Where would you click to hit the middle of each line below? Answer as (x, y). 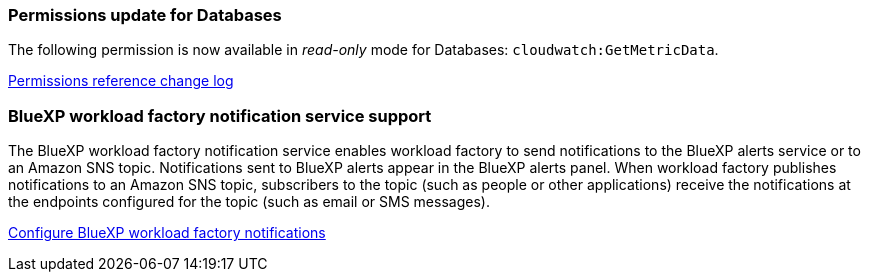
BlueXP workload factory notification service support (220, 115)
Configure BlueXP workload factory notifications (167, 233)
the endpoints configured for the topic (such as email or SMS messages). (249, 202)
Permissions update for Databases (145, 15)
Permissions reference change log (121, 81)
